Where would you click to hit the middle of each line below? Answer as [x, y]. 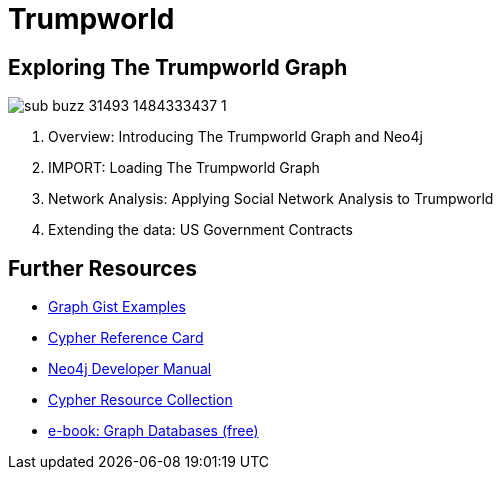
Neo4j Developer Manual [130, 369]
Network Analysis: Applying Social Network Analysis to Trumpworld [271, 199]
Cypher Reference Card [126, 338]
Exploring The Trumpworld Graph [178, 67]
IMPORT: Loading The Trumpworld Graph [184, 168]
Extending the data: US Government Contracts [200, 230]
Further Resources [102, 268]
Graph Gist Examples [117, 307]
